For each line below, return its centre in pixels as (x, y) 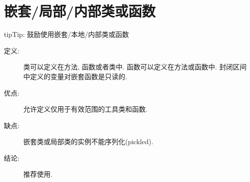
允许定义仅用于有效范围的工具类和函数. (85, 109)
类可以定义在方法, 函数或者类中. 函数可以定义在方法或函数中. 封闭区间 (135, 67)
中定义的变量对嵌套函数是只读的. (75, 76)
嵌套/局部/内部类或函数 (80, 11)
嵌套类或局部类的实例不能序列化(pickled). (88, 141)
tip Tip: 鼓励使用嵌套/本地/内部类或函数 (67, 34)
